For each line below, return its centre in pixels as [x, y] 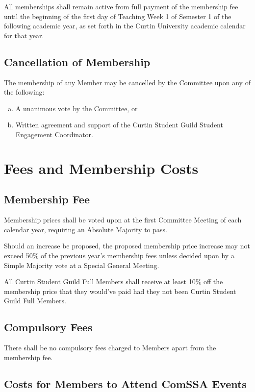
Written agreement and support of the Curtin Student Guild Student [119, 125]
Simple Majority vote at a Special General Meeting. [82, 265]
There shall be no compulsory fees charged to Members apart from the [110, 348]
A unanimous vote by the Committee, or [76, 108]
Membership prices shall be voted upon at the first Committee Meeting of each [123, 220]
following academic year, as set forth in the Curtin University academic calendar [125, 26]
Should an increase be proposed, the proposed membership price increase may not [127, 246]
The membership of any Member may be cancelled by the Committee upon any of [127, 82]
